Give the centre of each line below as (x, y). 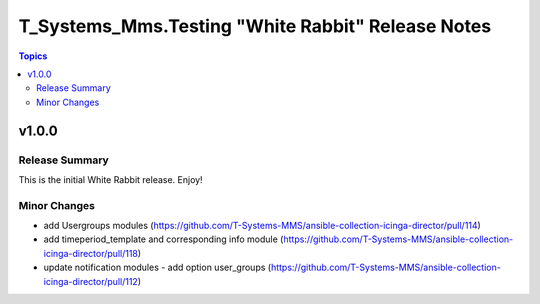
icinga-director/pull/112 (91, 281)
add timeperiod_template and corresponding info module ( (163, 239)
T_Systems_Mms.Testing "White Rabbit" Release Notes (255, 26)
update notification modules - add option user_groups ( (157, 267)
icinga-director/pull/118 (91, 253)
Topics (33, 56)
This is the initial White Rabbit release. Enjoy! (111, 179)
